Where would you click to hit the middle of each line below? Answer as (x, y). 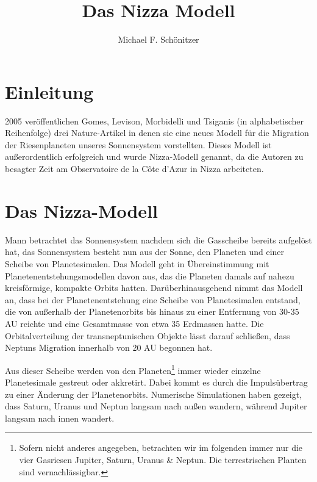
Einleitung (49, 91)
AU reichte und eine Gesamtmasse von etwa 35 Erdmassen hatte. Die (134, 323)
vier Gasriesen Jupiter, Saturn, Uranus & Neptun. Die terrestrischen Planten (163, 459)
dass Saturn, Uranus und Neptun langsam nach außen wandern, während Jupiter (156, 406)
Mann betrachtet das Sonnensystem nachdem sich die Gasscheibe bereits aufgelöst (158, 239)
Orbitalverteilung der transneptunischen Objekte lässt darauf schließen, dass (148, 335)
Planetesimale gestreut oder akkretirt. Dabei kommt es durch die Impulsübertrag (156, 382)
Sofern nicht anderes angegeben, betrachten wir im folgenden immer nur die (161, 448)
